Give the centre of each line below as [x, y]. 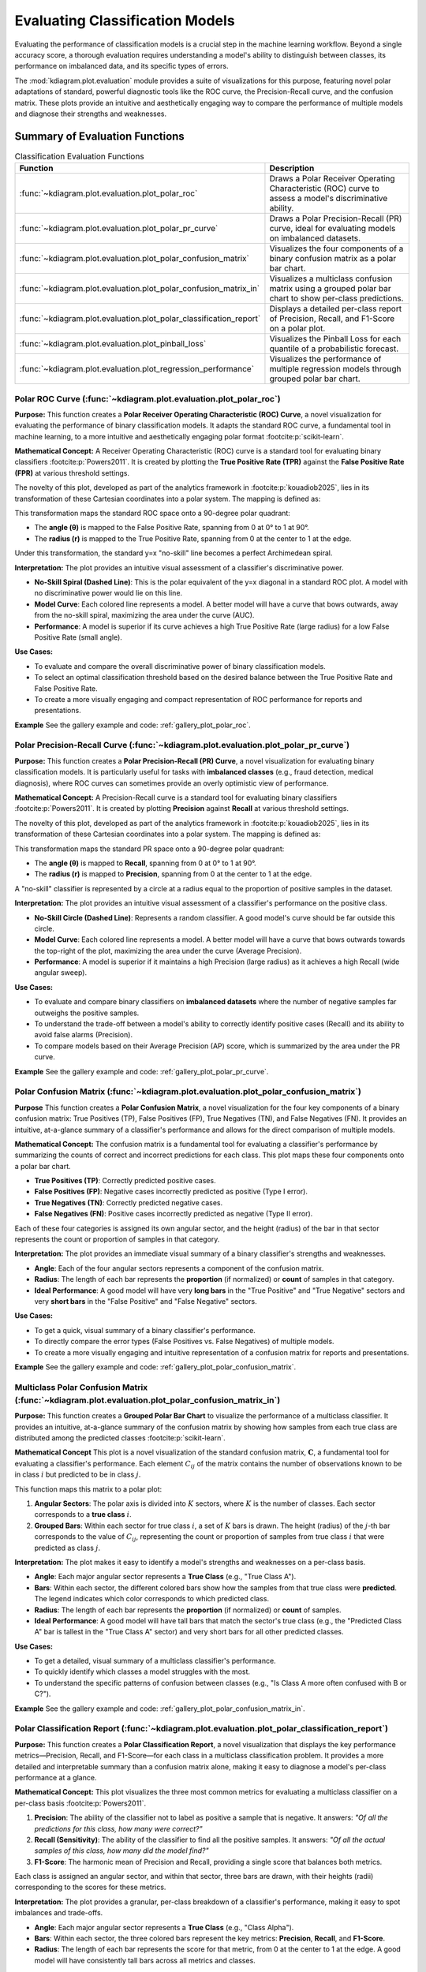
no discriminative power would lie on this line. [108, 593]
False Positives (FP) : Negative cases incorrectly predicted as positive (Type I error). [171, 1192]
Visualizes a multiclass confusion [331, 278]
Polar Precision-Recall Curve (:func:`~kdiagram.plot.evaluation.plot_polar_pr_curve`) [182, 745]
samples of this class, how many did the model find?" [121, 1851]
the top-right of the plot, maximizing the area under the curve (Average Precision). [168, 951]
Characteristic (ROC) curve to [325, 189]
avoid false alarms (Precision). [84, 1035]
